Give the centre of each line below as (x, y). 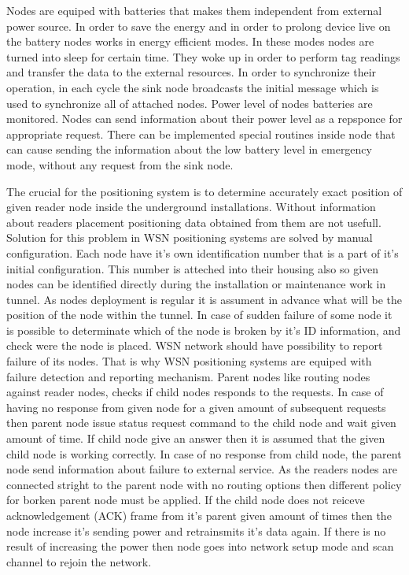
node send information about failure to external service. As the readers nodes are (202, 469)
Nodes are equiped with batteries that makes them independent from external (194, 10)
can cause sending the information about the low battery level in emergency (189, 149)
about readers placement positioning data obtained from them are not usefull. (194, 222)
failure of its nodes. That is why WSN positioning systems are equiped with (189, 361)
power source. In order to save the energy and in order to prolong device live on (199, 26)
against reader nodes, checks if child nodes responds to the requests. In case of (195, 392)
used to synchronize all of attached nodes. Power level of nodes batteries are (190, 103)
